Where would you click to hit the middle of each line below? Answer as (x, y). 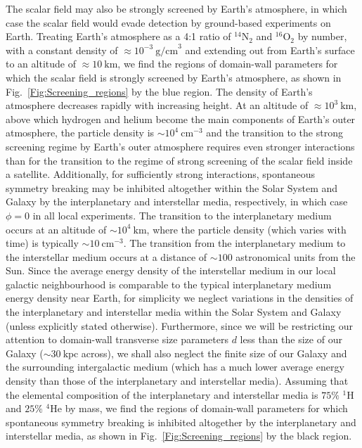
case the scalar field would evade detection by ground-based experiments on (168, 22)
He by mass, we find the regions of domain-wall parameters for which (199, 408)
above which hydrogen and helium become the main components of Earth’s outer (181, 119)
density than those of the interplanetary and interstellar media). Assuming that (177, 381)
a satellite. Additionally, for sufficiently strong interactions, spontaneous (161, 174)
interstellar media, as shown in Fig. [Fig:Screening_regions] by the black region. (179, 436)
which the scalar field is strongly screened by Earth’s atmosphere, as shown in (174, 77)
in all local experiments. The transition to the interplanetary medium (182, 215)
